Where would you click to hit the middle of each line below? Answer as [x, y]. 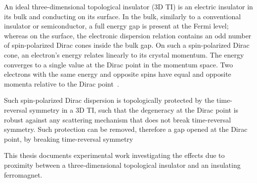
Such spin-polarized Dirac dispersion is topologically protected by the [109, 100]
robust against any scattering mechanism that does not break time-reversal [118, 119]
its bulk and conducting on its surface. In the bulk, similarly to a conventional [123, 16]
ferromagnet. [23, 174]
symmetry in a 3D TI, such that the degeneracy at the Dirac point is [134, 109]
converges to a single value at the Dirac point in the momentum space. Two [119, 64]
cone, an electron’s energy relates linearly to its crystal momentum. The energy [124, 54]
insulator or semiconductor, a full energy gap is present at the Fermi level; [116, 26]
